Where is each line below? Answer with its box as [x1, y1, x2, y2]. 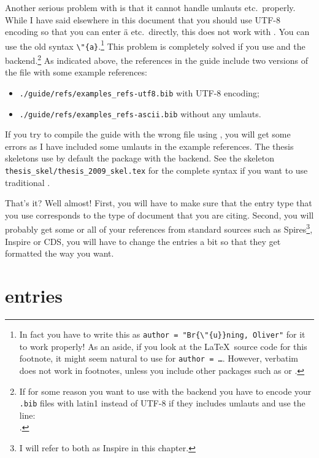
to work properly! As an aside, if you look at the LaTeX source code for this [19, 340, 307, 352]
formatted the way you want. [5, 247, 114, 260]
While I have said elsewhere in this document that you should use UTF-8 [5, 13, 280, 26]
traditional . [5, 176, 50, 188]
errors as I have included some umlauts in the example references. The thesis [5, 139, 294, 152]
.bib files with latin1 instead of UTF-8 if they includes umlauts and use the [19, 397, 306, 409]
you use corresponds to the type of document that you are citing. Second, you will [5, 208, 314, 221]
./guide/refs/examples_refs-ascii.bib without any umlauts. [19, 107, 261, 120]
